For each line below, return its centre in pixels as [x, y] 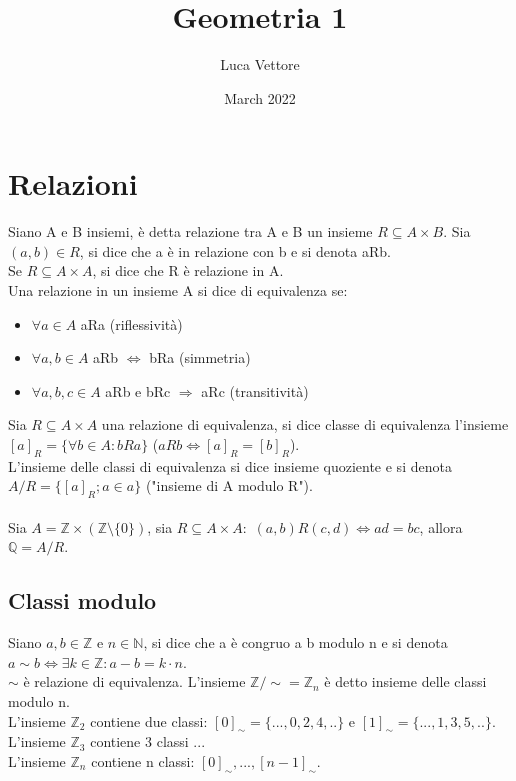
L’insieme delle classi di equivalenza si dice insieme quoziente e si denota [230, 465]
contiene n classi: [143, 760]
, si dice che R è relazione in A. [188, 270]
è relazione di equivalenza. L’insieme [134, 681]
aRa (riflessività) [131, 323]
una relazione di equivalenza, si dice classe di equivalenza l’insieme [305, 424]
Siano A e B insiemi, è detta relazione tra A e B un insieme [190, 231]
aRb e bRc [138, 390]
